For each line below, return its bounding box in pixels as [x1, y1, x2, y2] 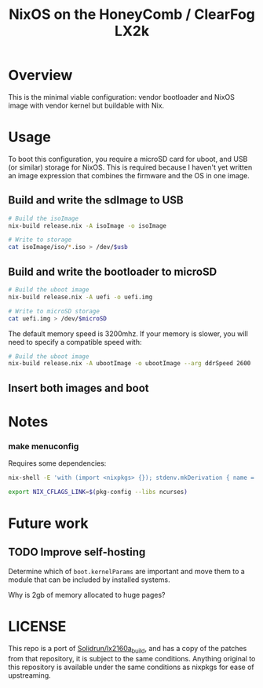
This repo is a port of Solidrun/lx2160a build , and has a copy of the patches [8, 643, 247, 655]
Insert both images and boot [8, 381, 149, 394]
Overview [8, 67, 73, 84]
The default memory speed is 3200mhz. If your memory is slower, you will [8, 328, 249, 339]
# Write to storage [8, 236, 72, 244]
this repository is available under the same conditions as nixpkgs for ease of [8, 662, 254, 672]
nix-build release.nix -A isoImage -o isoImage [8, 221, 167, 229]
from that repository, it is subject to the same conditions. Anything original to [8, 653, 256, 663]
